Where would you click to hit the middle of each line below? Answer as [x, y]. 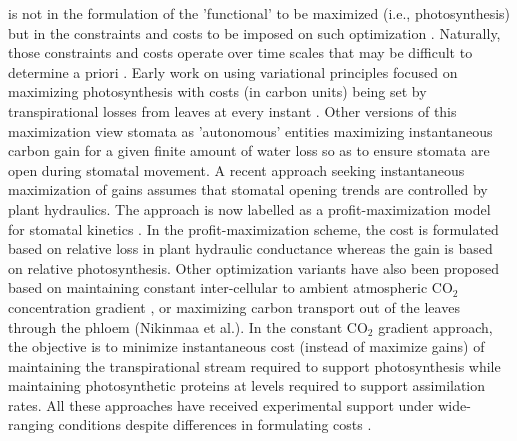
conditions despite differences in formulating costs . [215, 424]
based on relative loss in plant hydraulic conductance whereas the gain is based [250, 248]
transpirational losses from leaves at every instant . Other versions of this [232, 110]
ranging [31, 424]
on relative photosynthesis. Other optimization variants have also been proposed [254, 267]
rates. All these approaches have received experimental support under [221, 404]
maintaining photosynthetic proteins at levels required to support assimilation [247, 385]
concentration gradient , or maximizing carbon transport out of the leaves [234, 306]
